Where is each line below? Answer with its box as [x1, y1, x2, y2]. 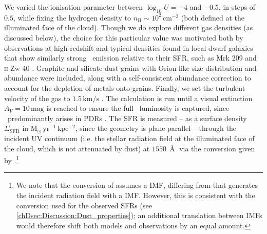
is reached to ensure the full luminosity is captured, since [46, 103, 230, 113]
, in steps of [218, 2, 256, 12]
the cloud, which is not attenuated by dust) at [4, 143, 150, 153]
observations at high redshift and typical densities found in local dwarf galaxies [4, 42, 253, 53]
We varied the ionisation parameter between [4, 2, 143, 12]
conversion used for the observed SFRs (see [16, 200, 152, 210]
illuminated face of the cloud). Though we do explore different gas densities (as [4, 22, 253, 33]
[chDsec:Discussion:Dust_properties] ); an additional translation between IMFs [16, 210, 262, 221]
